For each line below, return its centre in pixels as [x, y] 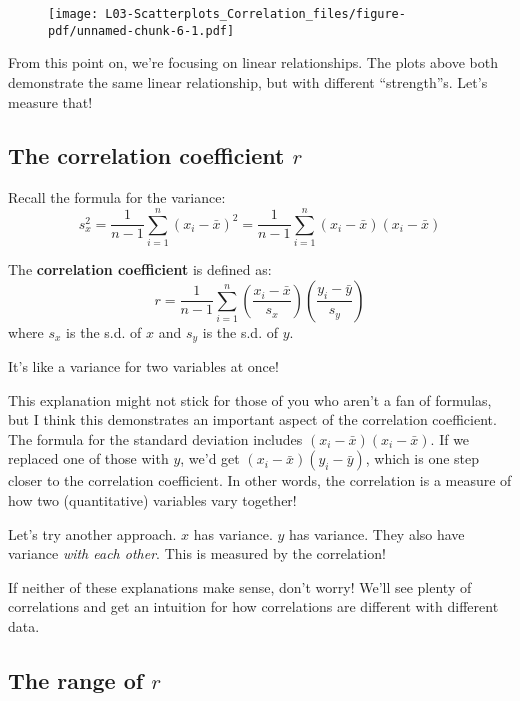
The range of [76, 679]
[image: [73, 14]
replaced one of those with [88, 458]
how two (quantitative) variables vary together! [152, 500]
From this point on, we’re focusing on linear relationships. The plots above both [253, 62]
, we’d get [210, 458]
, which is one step [422, 458]
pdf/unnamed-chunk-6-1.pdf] [141, 30]
